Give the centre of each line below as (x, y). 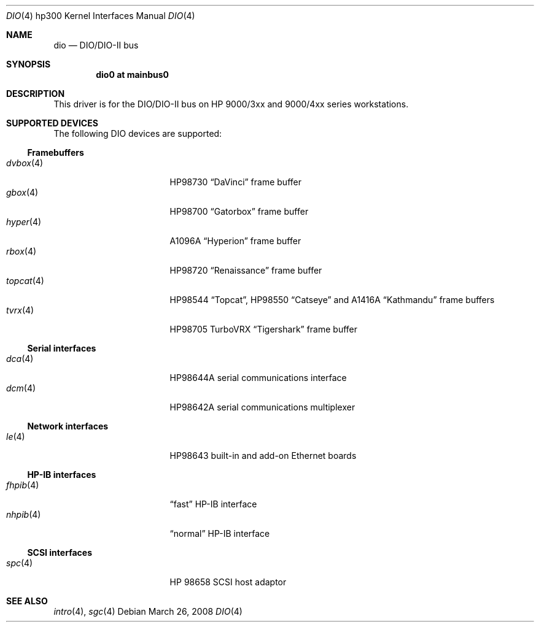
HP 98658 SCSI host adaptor (228, 582)
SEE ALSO (27, 601)
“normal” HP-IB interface (220, 533)
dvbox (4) (25, 163)
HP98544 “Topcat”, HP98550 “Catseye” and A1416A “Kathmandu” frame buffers (332, 300)
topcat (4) (25, 281)
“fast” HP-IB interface (213, 504)
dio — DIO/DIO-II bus (96, 45)
